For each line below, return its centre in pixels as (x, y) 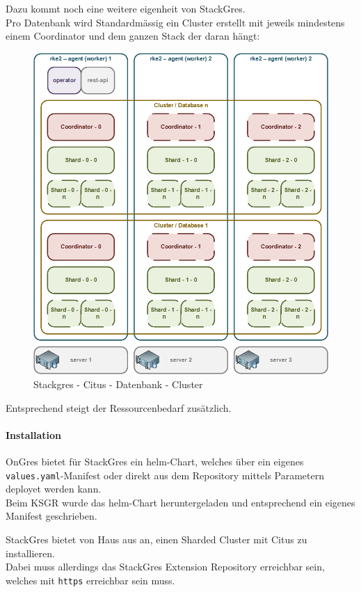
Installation (33, 434)
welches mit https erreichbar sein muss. (90, 580)
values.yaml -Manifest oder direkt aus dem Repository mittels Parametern (165, 475)
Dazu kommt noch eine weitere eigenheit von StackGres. (126, 8)
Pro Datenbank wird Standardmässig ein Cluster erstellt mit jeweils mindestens (175, 22)
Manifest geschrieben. (51, 516)
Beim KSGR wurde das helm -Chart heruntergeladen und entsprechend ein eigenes (180, 502)
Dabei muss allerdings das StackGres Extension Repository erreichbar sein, (165, 567)
